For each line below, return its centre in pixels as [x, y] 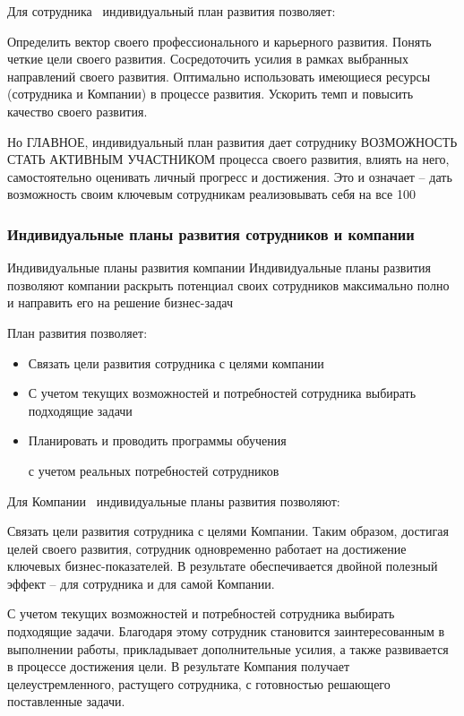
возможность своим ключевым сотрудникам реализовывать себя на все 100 [211, 194]
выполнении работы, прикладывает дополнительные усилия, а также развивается [228, 648]
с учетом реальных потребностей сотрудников [154, 470]
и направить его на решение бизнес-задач [120, 302]
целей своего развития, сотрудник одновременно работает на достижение [207, 548]
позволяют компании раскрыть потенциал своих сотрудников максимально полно [228, 285]
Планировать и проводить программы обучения [157, 440]
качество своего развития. [77, 111]
